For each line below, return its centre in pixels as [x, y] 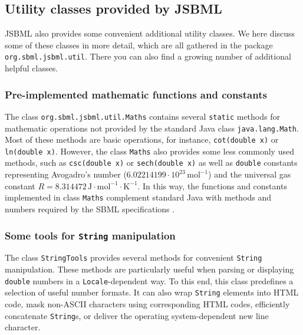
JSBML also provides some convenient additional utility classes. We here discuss [150, 33]
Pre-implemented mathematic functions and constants [136, 94]
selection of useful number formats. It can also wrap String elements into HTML [152, 292]
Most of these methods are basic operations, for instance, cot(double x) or [142, 139]
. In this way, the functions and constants [212, 185]
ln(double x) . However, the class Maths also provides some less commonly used [149, 151]
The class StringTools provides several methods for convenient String [134, 257]
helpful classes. [32, 68]
